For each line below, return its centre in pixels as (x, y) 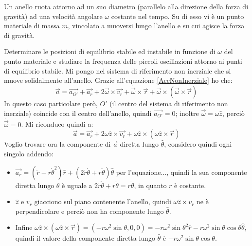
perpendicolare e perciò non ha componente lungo (90, 211)
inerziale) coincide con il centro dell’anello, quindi (78, 113)
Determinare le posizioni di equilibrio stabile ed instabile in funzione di (110, 51)
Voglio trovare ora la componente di (57, 144)
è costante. (190, 185)
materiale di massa (32, 26)
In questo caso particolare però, (51, 104)
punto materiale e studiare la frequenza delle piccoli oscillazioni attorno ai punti (123, 61)
